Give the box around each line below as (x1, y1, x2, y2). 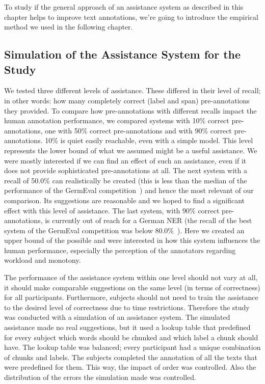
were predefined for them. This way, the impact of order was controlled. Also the (4, 362, 256, 372)
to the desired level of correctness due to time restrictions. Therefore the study (4, 301, 250, 312)
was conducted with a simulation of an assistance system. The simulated (4, 312, 230, 322)
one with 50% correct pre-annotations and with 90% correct (45, 125, 232, 135)
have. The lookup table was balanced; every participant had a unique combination (4, 342, 261, 352)
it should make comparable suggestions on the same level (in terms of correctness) (4, 282, 260, 292)
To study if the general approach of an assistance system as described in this (4, 2, 244, 12)
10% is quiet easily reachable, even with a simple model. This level (45, 135, 253, 146)
